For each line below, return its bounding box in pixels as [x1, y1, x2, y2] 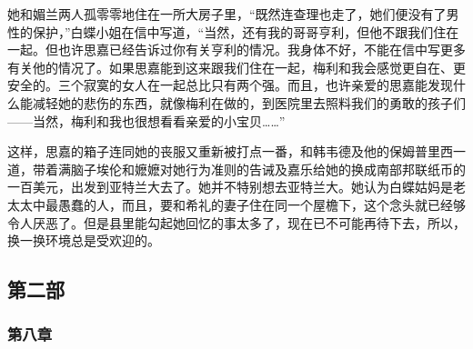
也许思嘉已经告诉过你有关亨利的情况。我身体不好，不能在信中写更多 [57, 40, 466, 59]
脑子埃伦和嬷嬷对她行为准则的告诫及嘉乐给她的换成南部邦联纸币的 [70, 159, 466, 178]
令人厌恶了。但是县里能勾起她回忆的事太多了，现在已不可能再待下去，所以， [7, 213, 466, 232]
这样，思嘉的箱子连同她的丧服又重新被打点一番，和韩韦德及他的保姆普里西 [7, 142, 453, 161]
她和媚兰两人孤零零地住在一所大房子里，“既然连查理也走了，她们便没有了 [7, 5, 447, 23]
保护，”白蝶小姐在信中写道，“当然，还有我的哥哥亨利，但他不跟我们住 [32, 22, 447, 41]
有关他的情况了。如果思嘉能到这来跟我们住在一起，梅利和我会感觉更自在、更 [7, 57, 466, 76]
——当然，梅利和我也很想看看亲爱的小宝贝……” [7, 111, 286, 130]
